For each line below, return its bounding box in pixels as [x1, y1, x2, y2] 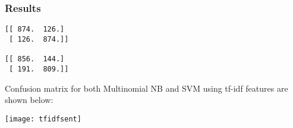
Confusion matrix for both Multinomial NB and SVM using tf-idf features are [5, 82, 288, 94]
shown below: [5, 93, 53, 106]
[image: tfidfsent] [5, 114, 81, 123]
